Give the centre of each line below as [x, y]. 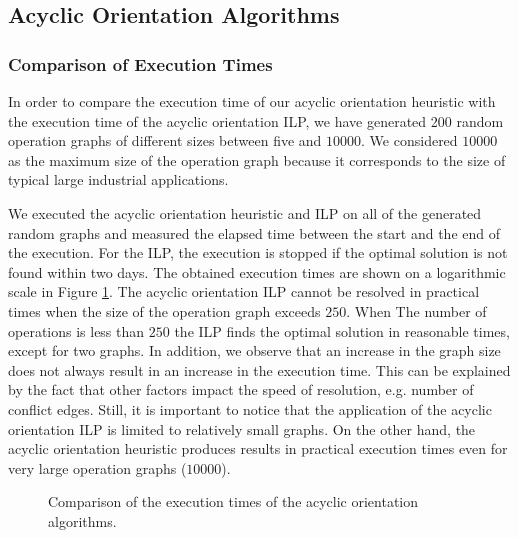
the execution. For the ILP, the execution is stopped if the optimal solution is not [258, 252]
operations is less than [76, 330]
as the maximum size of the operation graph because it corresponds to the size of [257, 159]
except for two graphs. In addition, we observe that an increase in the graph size [254, 350]
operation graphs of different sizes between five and [165, 140]
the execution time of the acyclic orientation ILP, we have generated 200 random [256, 120]
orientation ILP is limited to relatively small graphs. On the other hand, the [242, 428]
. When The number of [416, 310]
